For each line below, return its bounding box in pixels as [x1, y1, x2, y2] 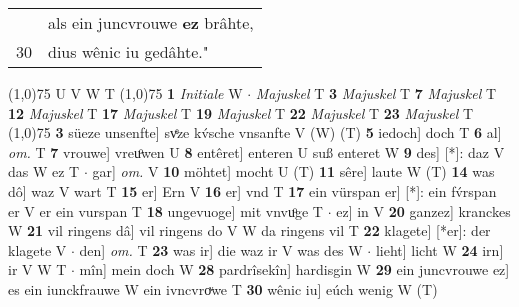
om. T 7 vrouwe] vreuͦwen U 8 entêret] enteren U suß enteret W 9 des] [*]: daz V [8, 141, 505, 162]
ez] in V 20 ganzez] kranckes [336, 200, 511, 221]
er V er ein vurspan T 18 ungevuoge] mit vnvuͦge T [8, 200, 323, 221]
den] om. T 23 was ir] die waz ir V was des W [79, 239, 363, 260]
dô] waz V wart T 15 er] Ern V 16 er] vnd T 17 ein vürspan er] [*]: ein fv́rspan [8, 180, 497, 201]
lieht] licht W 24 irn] [375, 239, 504, 260]
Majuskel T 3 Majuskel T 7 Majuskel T [255, 83, 497, 103]
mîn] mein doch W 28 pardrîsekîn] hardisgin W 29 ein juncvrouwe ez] [79, 259, 510, 280]
